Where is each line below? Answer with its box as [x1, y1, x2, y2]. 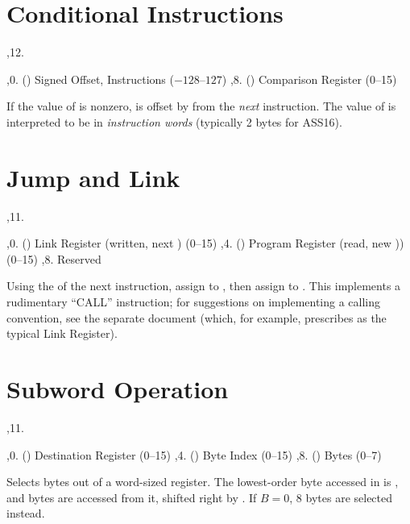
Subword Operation [6, 372, 229, 405]
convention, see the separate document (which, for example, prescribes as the [6, 309, 387, 326]
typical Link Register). [6, 325, 118, 342]
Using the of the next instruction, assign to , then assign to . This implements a [6, 277, 401, 294]
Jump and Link [6, 160, 180, 193]
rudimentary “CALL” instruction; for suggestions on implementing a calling [6, 293, 381, 310]
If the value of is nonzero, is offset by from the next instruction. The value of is [6, 98, 396, 114]
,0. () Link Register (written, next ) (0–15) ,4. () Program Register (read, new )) [6, 235, 404, 252]
